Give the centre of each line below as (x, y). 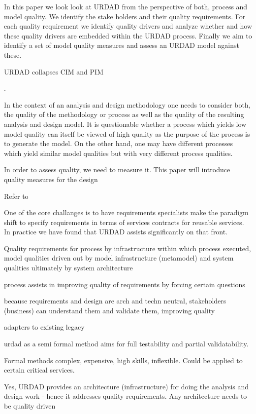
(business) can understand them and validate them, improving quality (110, 310)
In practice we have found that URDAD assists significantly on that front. (116, 232)
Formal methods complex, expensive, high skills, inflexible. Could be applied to (123, 360)
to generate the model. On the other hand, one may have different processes (119, 143)
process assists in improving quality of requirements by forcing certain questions (125, 284)
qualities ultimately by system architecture (68, 268)
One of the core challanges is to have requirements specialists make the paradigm (126, 212)
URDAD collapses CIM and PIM (54, 71)
